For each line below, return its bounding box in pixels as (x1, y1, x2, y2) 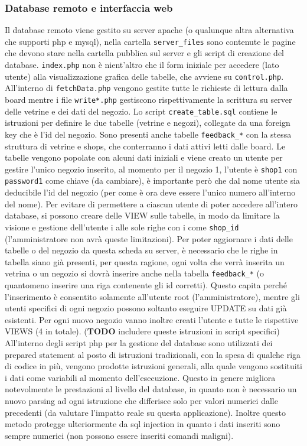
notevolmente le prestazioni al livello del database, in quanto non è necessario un (5, 383, 297, 395)
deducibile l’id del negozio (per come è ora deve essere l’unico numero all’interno (5, 186, 296, 198)
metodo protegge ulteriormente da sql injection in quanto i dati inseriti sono (5, 418, 280, 430)
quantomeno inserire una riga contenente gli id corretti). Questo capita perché (5, 278, 287, 291)
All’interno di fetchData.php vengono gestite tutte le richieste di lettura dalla (5, 82, 288, 94)
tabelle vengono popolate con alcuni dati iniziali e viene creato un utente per (5, 151, 283, 164)
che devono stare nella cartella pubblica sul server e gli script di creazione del (5, 47, 285, 59)
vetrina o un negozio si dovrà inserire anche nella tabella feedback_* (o (5, 267, 264, 279)
